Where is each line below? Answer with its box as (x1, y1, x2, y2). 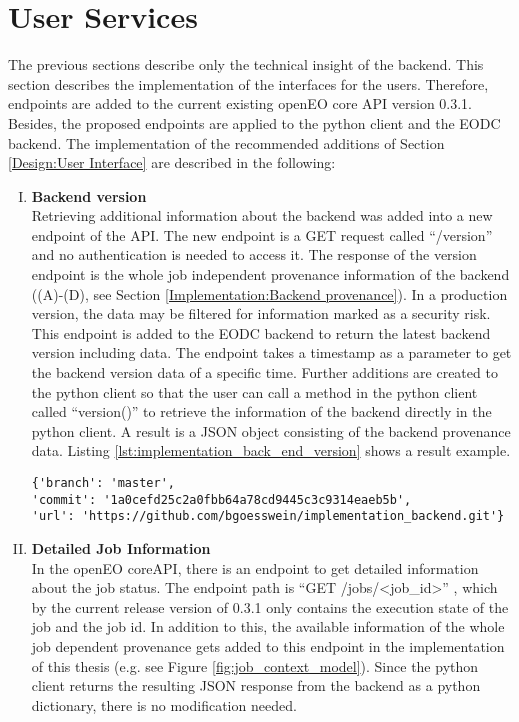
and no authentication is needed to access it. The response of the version (31, 244, 477, 265)
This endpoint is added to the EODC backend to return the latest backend (31, 322, 491, 343)
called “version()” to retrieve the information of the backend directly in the (31, 401, 492, 422)
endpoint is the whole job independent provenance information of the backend (31, 264, 510, 285)
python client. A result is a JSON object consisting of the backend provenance (31, 420, 511, 441)
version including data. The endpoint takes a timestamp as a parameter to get (31, 342, 512, 363)
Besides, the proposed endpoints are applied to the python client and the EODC (8, 112, 501, 133)
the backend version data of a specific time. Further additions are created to (31, 362, 498, 383)
